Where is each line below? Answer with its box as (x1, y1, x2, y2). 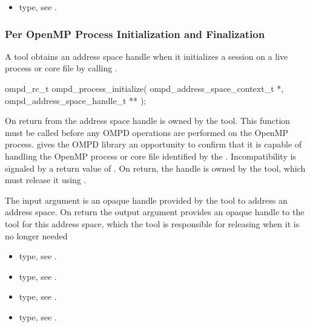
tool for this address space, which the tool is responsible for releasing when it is (5, 217, 300, 230)
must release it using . (5, 173, 87, 186)
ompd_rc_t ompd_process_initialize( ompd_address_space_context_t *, (5, 82, 284, 94)
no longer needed (5, 229, 68, 242)
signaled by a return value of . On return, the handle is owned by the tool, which (5, 161, 306, 174)
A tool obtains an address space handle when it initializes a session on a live (5, 50, 288, 62)
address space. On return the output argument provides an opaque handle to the (5, 206, 305, 218)
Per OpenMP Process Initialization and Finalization (5, 26, 265, 41)
